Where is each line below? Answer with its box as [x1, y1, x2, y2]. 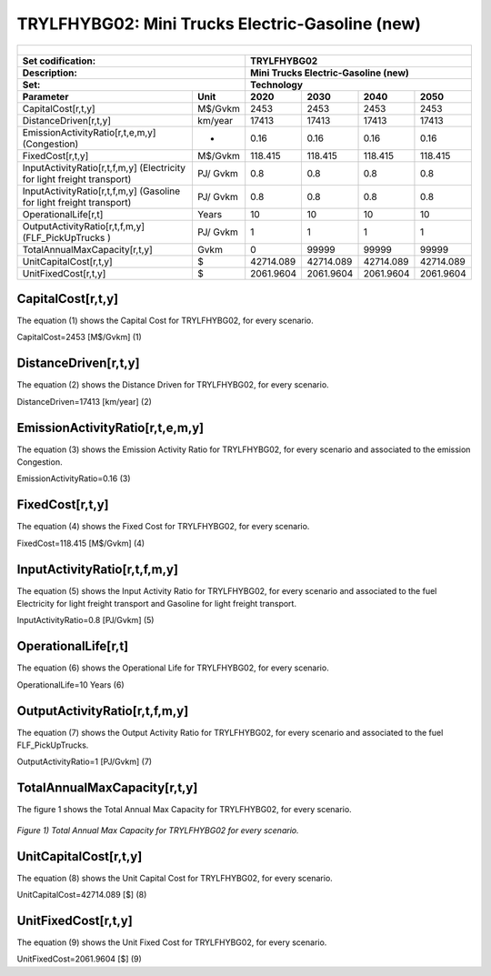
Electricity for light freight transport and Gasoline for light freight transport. [16, 599, 297, 609]
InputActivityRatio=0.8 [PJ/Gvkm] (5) [16, 615, 155, 626]
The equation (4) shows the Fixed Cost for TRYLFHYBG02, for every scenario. [16, 521, 310, 532]
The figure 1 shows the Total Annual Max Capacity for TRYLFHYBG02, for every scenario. [16, 804, 352, 815]
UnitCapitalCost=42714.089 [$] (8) [16, 890, 147, 900]
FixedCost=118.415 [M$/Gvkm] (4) [16, 538, 145, 548]
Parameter [22, 90, 69, 103]
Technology [250, 78, 304, 91]
